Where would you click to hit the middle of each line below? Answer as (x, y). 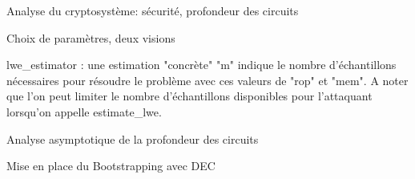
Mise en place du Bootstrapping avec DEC (111, 166)
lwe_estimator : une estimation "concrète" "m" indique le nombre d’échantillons (201, 65)
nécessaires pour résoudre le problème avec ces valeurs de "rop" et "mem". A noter (207, 80)
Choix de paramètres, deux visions (91, 37)
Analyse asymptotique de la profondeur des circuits (133, 138)
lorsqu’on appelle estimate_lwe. (84, 111)
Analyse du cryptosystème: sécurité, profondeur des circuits (153, 10)
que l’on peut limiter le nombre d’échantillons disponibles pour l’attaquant (189, 96)
